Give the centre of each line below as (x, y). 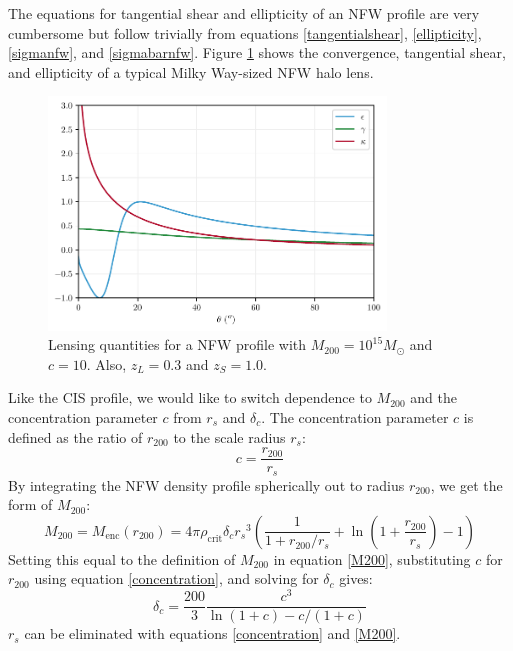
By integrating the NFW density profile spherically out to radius (206, 484)
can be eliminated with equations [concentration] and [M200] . (212, 633)
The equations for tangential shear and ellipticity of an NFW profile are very (244, 13)
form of (30, 504)
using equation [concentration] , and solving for (176, 578)
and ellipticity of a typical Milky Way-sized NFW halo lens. (191, 71)
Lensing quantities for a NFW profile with (177, 344)
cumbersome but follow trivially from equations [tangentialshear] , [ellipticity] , (245, 32)
